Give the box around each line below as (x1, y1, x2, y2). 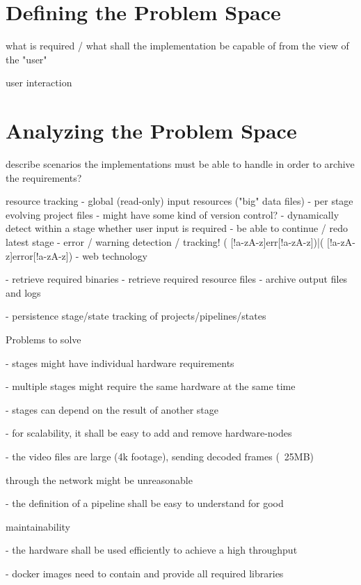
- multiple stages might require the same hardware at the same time (6, 379, 296, 393)
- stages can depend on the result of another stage (6, 402, 219, 416)
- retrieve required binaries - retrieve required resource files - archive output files (6, 272, 348, 286)
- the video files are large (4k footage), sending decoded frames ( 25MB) (6, 448, 314, 463)
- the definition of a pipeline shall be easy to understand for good (6, 496, 284, 510)
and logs (6, 285, 41, 299)
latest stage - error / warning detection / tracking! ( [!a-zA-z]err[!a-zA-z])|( (6, 235, 324, 249)
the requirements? (6, 170, 82, 185)
